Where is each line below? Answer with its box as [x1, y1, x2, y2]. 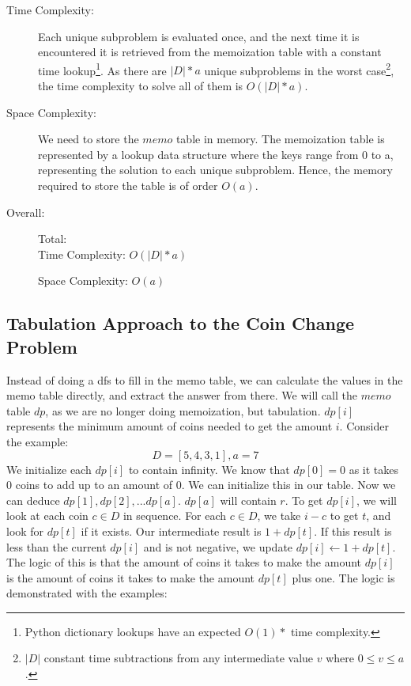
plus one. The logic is [292, 569, 395, 586]
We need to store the [38, 131, 139, 147]
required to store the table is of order [38, 177, 218, 193]
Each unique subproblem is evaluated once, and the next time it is [38, 28, 360, 44]
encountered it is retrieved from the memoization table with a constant [38, 44, 382, 60]
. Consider [339, 418, 389, 434]
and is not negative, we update [143, 538, 293, 555]
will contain [220, 491, 277, 508]
